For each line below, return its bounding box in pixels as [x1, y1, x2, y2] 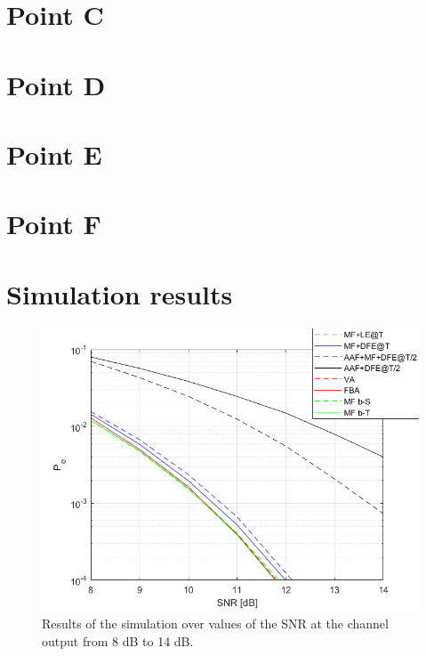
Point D [6, 66, 106, 102]
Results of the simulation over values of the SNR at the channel [42, 614, 389, 633]
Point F [6, 206, 101, 242]
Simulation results [6, 275, 233, 312]
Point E [6, 135, 102, 172]
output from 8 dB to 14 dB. [42, 631, 194, 650]
